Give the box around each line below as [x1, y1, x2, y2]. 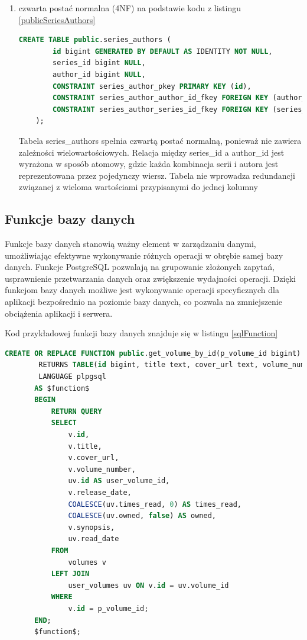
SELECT [51, 419, 77, 427]
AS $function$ [34, 384, 90, 393]
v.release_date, [68, 488, 132, 497]
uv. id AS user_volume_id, [68, 477, 170, 485]
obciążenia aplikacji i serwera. [5, 307, 113, 319]
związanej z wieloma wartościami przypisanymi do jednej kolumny [18, 181, 258, 193]
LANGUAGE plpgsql [38, 372, 106, 381]
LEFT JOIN [51, 570, 90, 578]
